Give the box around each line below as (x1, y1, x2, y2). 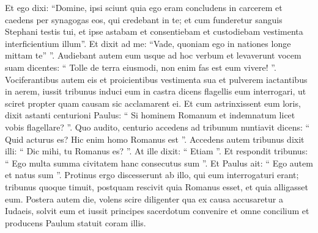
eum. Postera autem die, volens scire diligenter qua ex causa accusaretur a (5, 192, 283, 205)
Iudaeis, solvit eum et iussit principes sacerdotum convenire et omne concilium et (5, 204, 309, 217)
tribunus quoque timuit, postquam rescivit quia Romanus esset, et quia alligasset (5, 180, 308, 193)
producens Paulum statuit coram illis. (5, 216, 146, 229)
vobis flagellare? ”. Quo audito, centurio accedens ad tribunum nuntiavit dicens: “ (5, 120, 310, 133)
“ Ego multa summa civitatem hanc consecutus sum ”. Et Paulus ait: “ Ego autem (5, 156, 313, 169)
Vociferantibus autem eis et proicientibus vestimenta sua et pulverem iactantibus (5, 73, 308, 85)
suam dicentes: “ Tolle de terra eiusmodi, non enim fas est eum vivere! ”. (5, 60, 276, 73)
